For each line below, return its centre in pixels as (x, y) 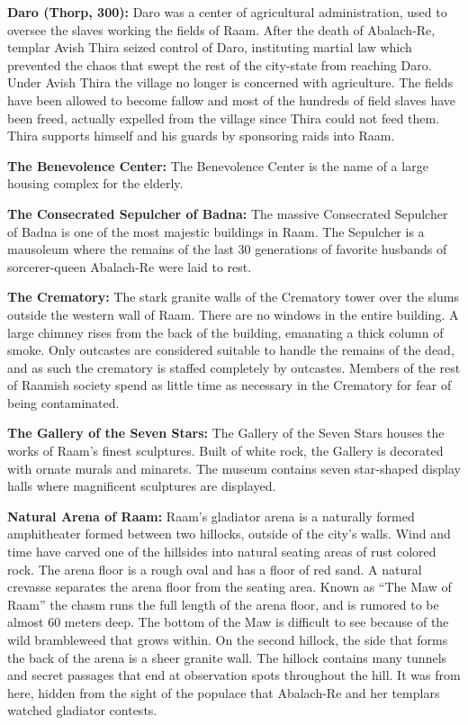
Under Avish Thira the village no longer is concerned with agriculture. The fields (230, 82)
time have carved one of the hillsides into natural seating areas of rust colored (222, 552)
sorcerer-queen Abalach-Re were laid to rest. (130, 266)
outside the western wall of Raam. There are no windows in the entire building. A (233, 314)
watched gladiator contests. (82, 710)
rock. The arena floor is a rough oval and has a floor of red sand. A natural (215, 569)
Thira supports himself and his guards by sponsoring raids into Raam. (201, 136)
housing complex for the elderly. (95, 183)
